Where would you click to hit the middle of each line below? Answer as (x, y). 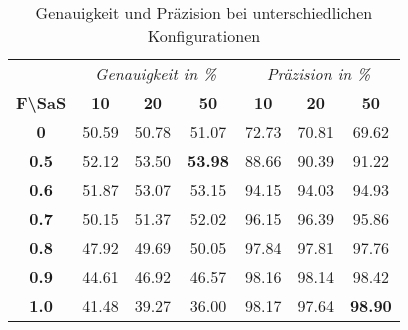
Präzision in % (318, 73)
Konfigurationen (204, 35)
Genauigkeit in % (156, 73)
